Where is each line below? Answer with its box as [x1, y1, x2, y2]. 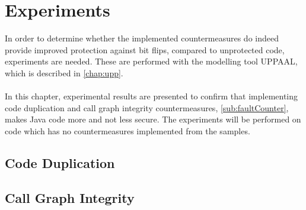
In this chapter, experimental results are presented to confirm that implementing [5, 90, 298, 102]
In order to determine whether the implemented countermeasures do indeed [5, 32, 279, 44]
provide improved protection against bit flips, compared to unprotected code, [5, 43, 285, 56]
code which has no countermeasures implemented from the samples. [5, 124, 250, 137]
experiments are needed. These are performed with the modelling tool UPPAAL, [5, 55, 298, 67]
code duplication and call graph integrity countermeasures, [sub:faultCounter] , [5, 101, 289, 114]
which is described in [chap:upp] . [5, 66, 123, 79]
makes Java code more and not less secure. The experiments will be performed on [5, 113, 301, 125]
